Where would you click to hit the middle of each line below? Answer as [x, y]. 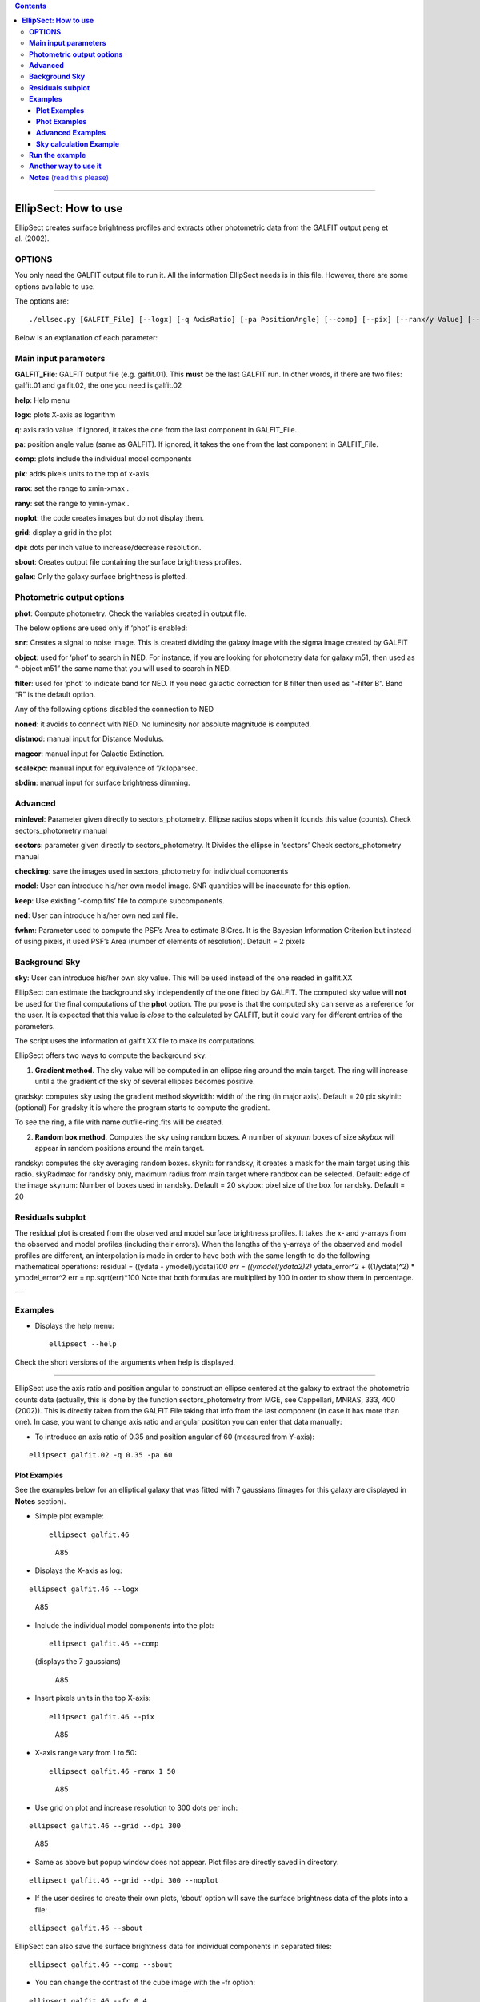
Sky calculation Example [78, 143]
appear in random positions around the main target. [120, 1148]
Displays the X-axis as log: [78, 1570]
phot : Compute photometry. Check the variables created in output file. [131, 613]
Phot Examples [62, 121]
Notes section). [40, 1501]
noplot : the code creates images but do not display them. [109, 517]
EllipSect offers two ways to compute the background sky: [111, 1055]
